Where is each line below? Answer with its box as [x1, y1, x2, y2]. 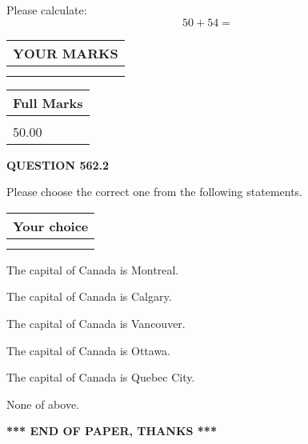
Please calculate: [6, 2, 87, 18]
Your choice [13, 216, 89, 235]
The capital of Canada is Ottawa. [6, 342, 171, 358]
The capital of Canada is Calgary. [6, 288, 172, 305]
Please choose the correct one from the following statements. [6, 183, 303, 200]
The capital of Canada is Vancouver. [6, 314, 186, 331]
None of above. [6, 395, 79, 412]
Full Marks [13, 93, 83, 112]
